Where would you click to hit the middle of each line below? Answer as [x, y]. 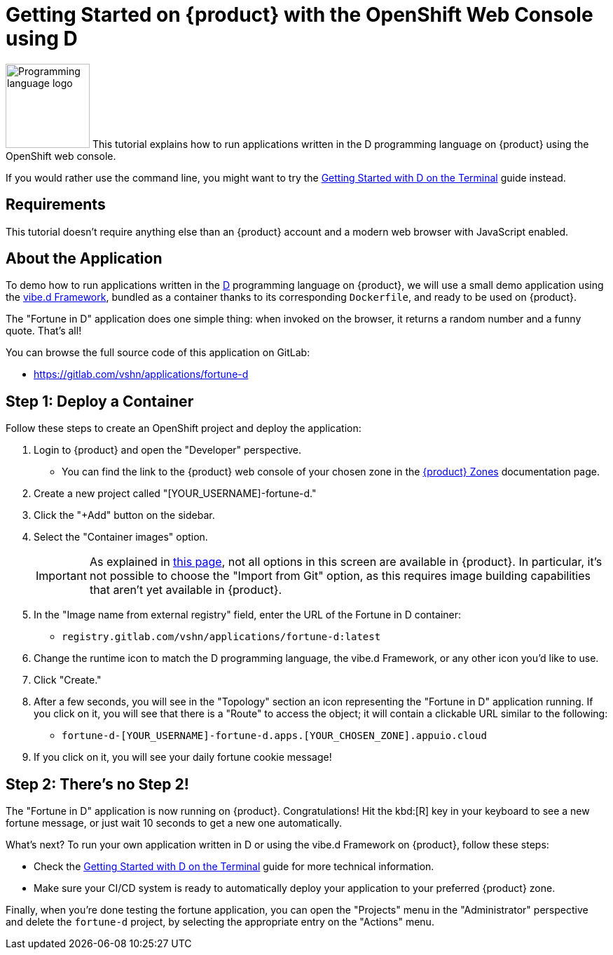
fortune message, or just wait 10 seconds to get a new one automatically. [174, 823]
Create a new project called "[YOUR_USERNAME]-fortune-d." [175, 494]
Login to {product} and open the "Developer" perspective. [167, 450]
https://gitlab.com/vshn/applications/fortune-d [141, 374]
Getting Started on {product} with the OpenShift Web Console [299, 15]
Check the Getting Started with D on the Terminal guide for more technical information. [234, 867]
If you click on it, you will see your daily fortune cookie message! [183, 757]
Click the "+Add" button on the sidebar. [124, 515]
